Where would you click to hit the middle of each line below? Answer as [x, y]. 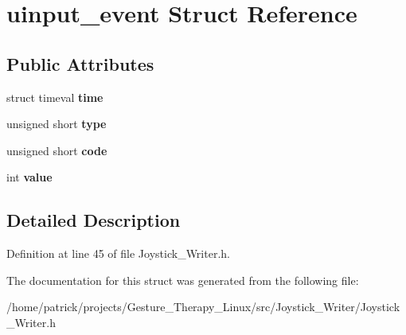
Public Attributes [80, 63]
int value [29, 177]
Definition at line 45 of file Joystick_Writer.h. [118, 253]
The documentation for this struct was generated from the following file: [183, 280]
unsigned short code [57, 150]
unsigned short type [57, 124]
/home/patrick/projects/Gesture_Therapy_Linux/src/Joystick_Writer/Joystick [203, 307]
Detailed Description [94, 220]
